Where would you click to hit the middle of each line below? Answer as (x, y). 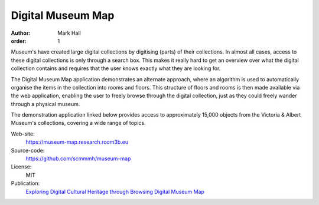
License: (21, 167)
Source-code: (28, 150)
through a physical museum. (45, 104)
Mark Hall (69, 33)
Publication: (25, 183)
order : (19, 41)
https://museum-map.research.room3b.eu (77, 142)
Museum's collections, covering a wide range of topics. (78, 123)
